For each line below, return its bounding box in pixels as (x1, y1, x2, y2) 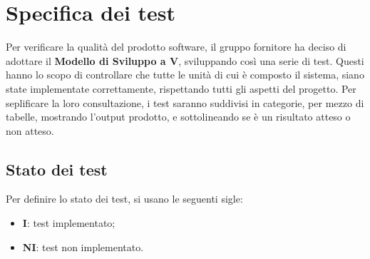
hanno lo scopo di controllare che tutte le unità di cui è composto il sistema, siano (6, 67, 364, 82)
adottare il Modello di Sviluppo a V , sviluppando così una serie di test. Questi (6, 53, 364, 68)
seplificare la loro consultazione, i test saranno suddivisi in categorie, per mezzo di (6, 95, 364, 110)
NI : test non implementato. (22, 239, 144, 254)
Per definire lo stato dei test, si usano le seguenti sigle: (6, 191, 243, 206)
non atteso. (6, 123, 54, 138)
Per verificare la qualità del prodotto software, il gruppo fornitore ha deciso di (6, 39, 346, 54)
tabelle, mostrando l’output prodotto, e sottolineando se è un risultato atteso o (6, 109, 351, 124)
